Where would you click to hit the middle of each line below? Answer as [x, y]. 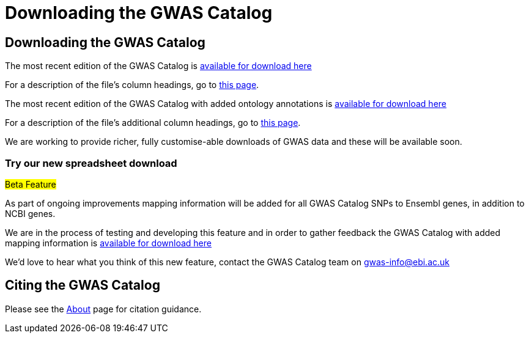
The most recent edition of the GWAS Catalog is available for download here [158, 66]
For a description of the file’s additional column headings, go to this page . [153, 123]
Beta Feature [31, 184]
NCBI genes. [30, 213]
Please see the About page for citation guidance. [103, 309]
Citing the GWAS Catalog [83, 285]
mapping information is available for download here [108, 243]
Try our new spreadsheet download [91, 163]
